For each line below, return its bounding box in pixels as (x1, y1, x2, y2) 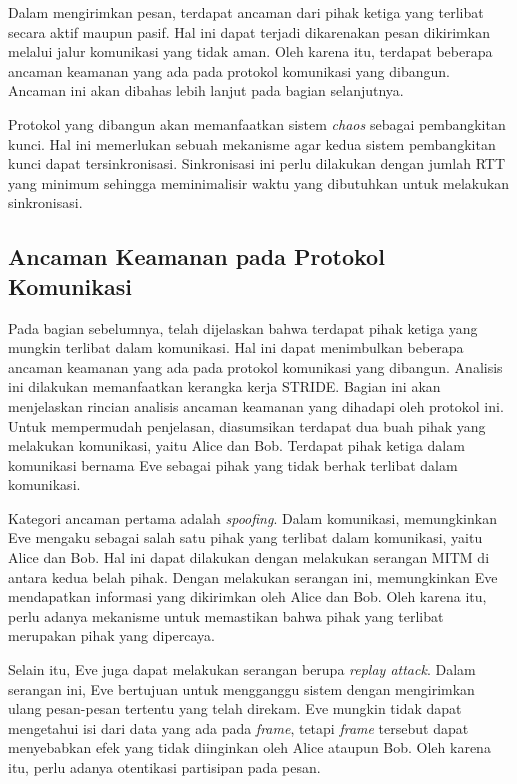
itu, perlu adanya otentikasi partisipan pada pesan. (8, 757, 321, 777)
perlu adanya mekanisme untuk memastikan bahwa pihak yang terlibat (8, 605, 444, 626)
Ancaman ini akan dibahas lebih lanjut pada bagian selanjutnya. (8, 80, 404, 101)
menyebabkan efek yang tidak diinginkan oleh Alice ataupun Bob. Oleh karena (8, 737, 491, 758)
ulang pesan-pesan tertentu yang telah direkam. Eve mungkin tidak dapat (8, 698, 462, 719)
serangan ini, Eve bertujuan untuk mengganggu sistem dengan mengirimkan (8, 678, 475, 699)
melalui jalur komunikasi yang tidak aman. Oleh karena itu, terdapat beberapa (8, 41, 493, 62)
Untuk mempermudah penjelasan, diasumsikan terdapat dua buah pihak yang (8, 415, 486, 436)
